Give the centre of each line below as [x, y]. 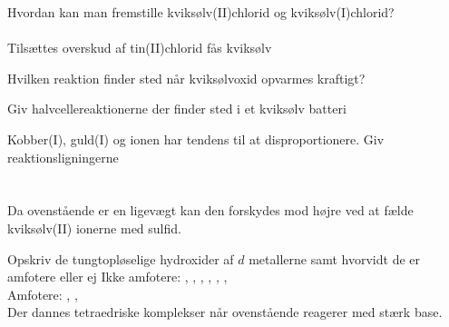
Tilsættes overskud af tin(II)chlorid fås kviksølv [140, 48]
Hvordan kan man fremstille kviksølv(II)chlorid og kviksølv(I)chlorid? [201, 12]
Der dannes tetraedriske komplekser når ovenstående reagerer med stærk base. [225, 312]
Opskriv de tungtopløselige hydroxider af [121, 258]
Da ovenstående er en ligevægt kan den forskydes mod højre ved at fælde [210, 210]
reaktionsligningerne [63, 157]
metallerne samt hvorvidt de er [334, 258]
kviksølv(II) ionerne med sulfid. [94, 228]
